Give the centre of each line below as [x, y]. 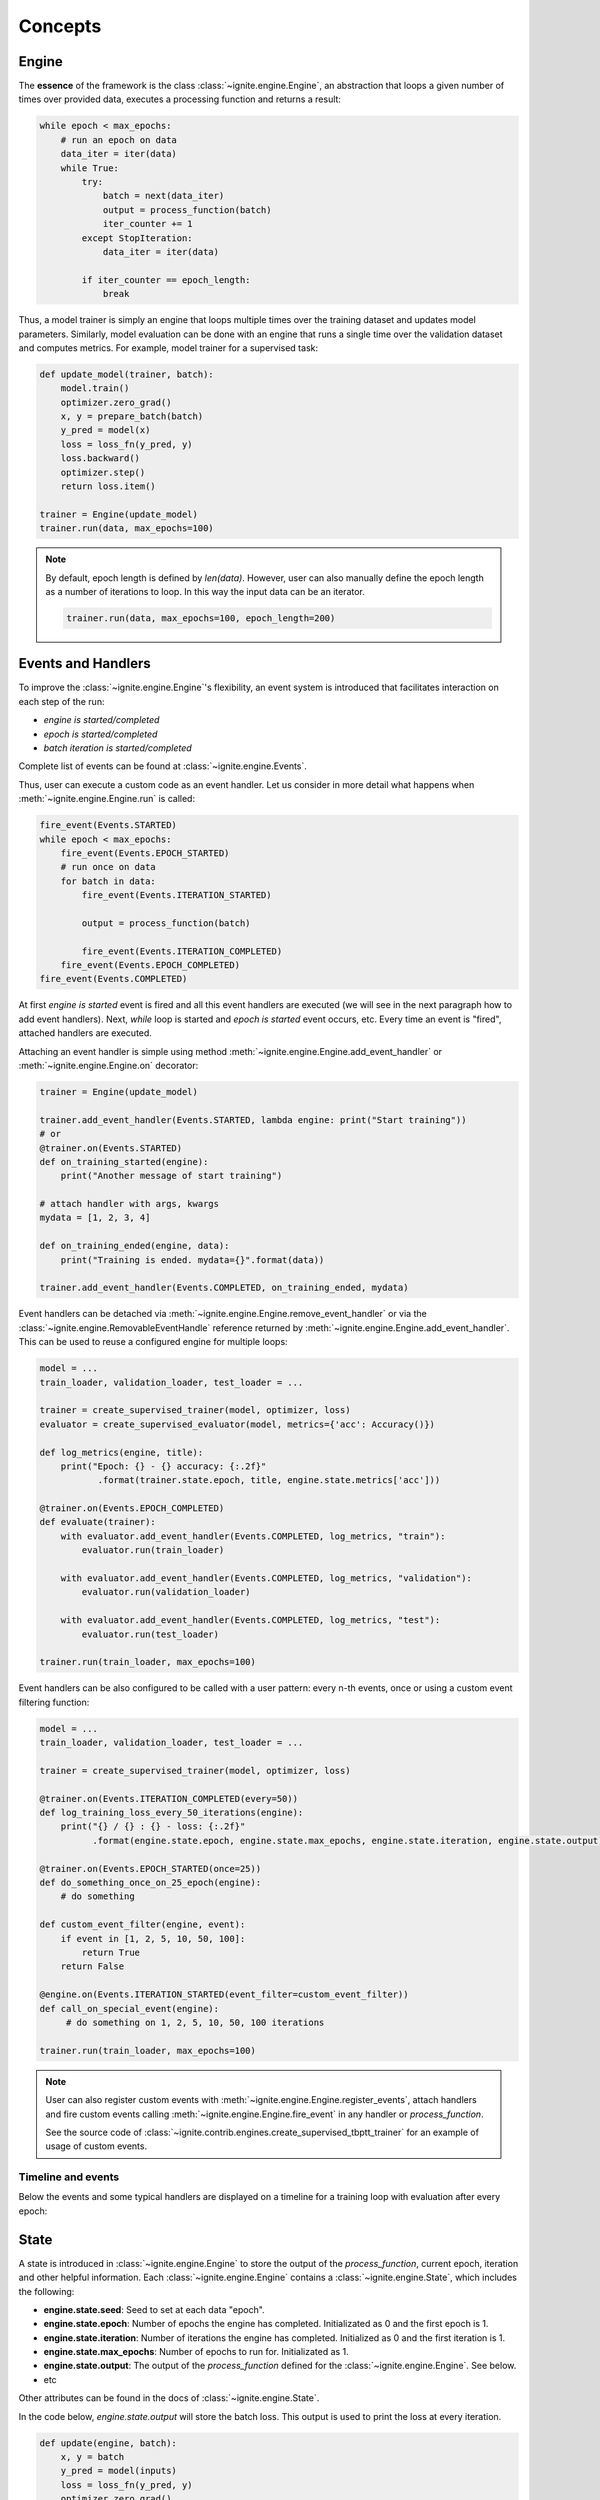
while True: [90, 168]
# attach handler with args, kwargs [129, 1204]
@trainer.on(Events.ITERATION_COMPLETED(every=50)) [169, 1798]
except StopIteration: [137, 238]
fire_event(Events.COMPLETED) [113, 979]
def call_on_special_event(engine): [129, 2008]
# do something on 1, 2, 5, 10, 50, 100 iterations [195, 2022]
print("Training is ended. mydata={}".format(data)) [192, 1259]
